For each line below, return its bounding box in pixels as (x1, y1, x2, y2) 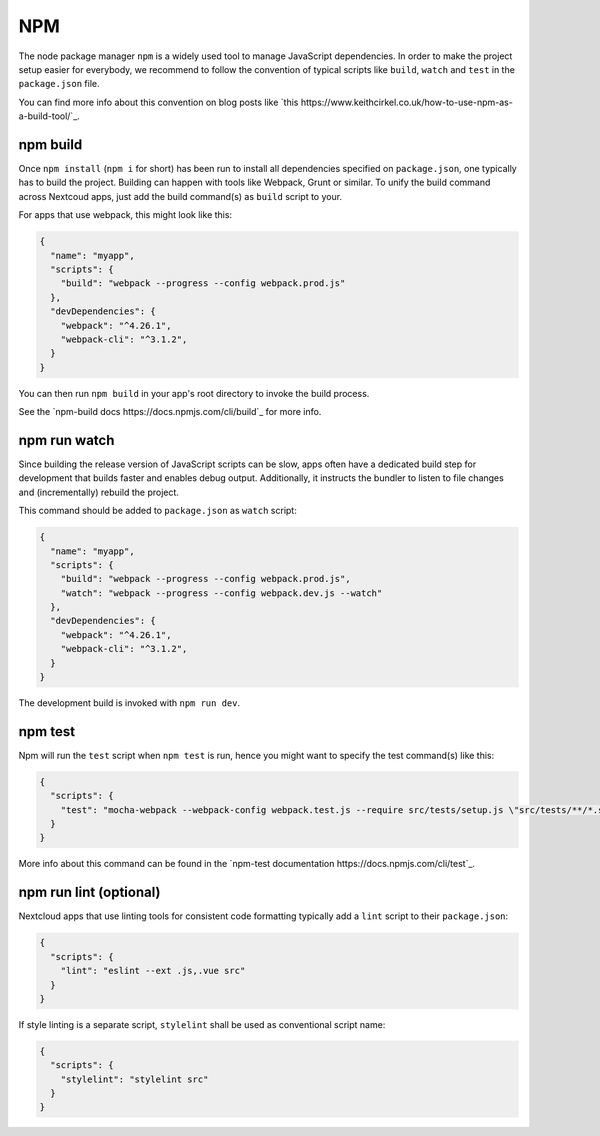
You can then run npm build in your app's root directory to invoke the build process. (18, 387, 370, 399)
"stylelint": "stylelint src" (60, 1073, 209, 1085)
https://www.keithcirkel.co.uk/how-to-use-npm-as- (300, 96, 514, 108)
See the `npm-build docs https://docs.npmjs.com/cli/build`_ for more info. (18, 406, 322, 418)
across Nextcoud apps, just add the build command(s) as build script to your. (18, 190, 343, 202)
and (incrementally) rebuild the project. (18, 486, 180, 498)
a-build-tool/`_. (18, 110, 80, 122)
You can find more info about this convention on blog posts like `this (18, 96, 299, 108)
